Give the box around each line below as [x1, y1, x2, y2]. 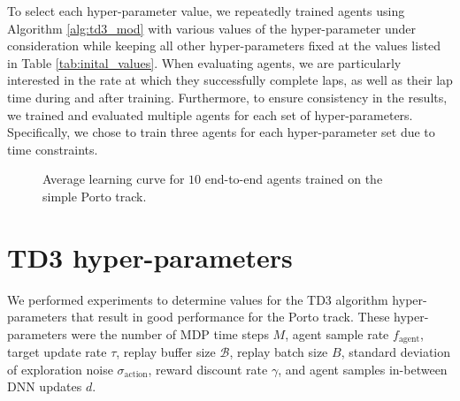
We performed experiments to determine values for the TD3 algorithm [7, 290, 388, 308]
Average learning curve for [42, 170, 185, 188]
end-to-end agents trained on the [204, 170, 383, 188]
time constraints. [7, 140, 98, 158]
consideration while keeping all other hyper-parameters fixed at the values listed [7, 36, 441, 55]
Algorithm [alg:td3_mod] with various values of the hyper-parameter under [7, 19, 417, 37]
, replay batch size [229, 343, 328, 361]
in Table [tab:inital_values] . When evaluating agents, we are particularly [7, 53, 402, 72]
